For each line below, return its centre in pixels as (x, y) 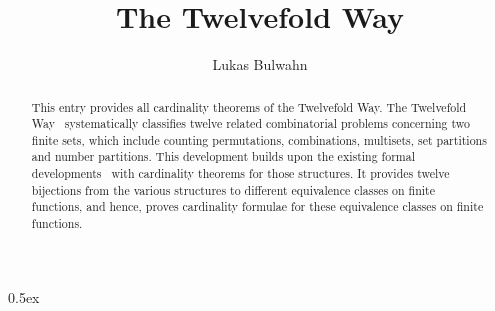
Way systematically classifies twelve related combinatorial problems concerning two (250, 123)
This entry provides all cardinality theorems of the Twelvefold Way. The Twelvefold (249, 106)
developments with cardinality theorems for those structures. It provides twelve (240, 173)
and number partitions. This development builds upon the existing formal (223, 156)
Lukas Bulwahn (260, 64)
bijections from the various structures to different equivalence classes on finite (233, 189)
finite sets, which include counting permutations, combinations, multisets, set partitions (259, 139)
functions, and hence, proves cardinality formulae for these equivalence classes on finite (257, 206)
